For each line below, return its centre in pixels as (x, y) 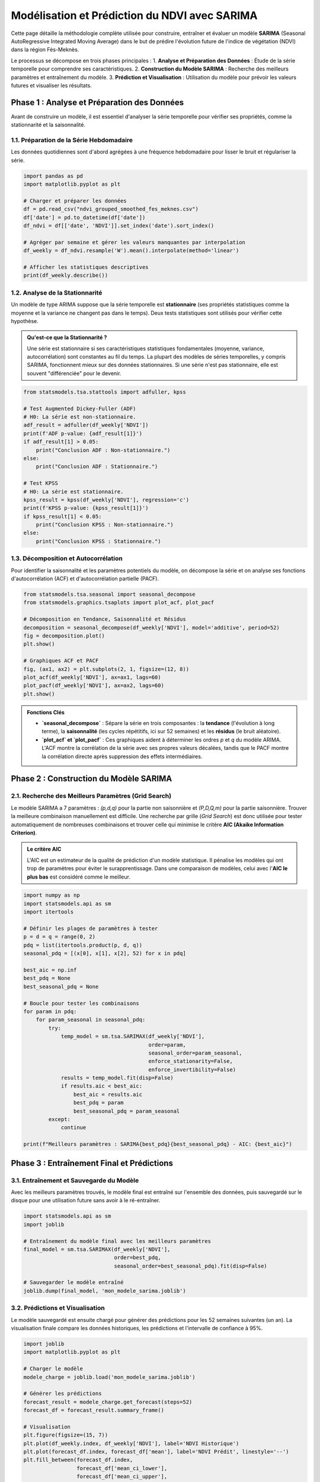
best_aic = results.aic (108, 1094)
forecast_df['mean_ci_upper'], (122, 1477)
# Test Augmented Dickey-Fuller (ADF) (80, 408)
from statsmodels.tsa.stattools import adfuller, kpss (105, 392)
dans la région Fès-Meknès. (45, 50)
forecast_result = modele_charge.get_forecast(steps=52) (108, 1402)
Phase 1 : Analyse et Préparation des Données (97, 102)
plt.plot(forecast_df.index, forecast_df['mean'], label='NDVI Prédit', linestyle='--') (156, 1452)
